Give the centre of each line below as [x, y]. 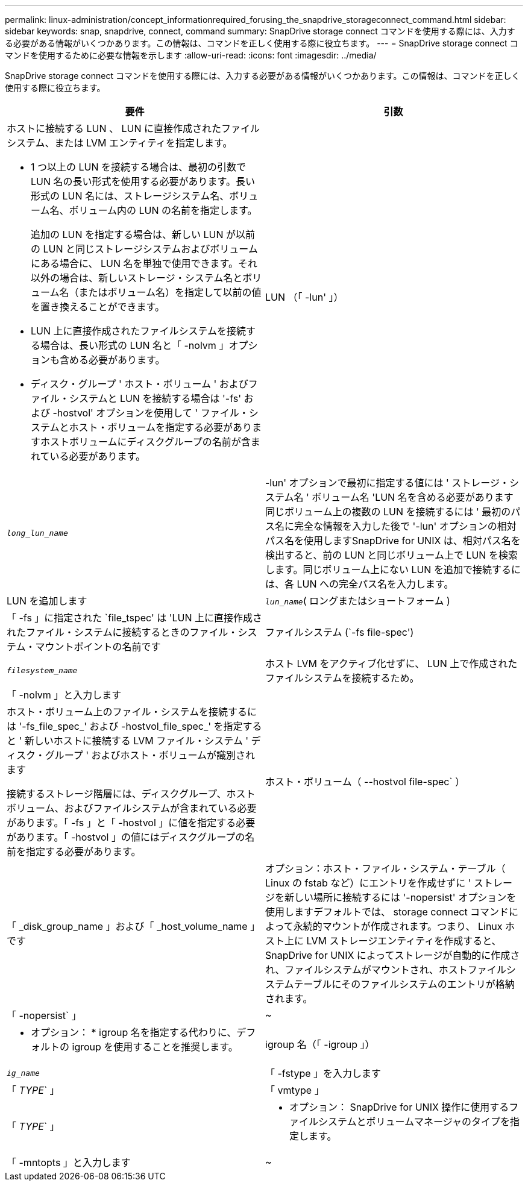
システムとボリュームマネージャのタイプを [414, 1122]
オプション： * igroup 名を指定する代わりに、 [134, 1032]
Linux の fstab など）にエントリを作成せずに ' [368, 883]
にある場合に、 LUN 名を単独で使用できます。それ [144, 263]
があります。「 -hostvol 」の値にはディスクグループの [126, 837]
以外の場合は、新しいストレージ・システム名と [137, 278]
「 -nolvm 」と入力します [64, 695]
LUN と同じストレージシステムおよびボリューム [150, 249]
